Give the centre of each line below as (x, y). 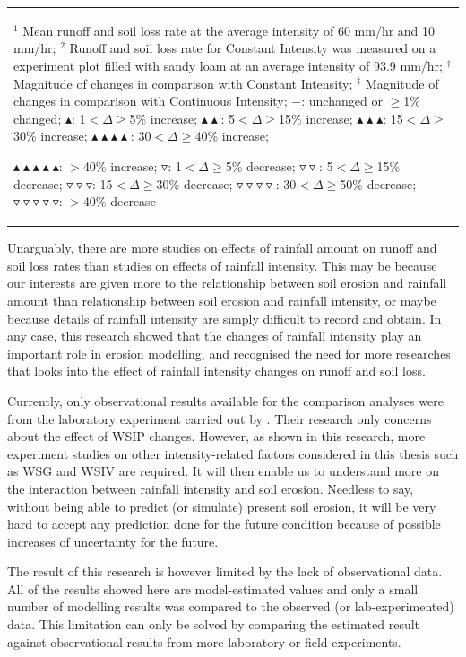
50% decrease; (378, 183)
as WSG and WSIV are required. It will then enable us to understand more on (223, 471)
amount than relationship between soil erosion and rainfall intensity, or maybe (222, 300)
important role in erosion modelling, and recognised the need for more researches (229, 353)
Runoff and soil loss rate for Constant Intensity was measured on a (253, 48)
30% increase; (51, 136)
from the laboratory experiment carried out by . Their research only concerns (220, 418)
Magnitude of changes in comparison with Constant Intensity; (183, 83)
